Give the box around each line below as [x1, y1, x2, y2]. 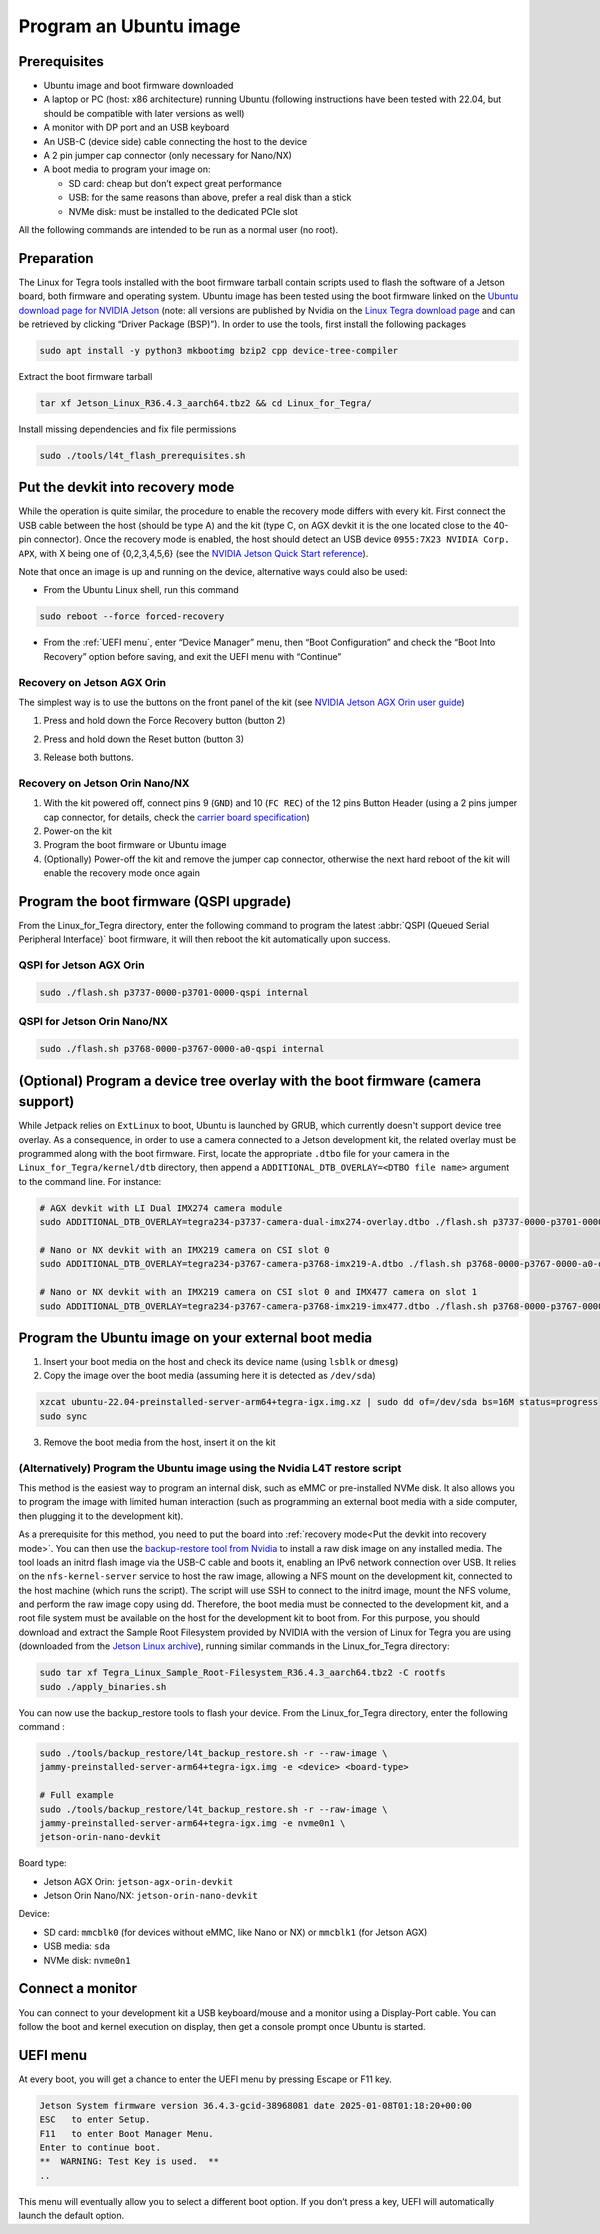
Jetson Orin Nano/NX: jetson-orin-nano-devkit [43, 1890, 259, 1902]
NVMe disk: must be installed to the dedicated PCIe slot [68, 205, 299, 217]
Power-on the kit [43, 825, 112, 837]
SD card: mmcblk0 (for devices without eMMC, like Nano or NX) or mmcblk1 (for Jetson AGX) [43, 1926, 428, 1938]
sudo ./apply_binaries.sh [39, 1681, 167, 1692]
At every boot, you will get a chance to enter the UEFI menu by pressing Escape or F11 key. [18, 2073, 392, 2085]
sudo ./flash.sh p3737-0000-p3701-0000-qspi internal [39, 987, 309, 999]
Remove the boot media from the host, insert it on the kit [43, 1436, 276, 1448]
